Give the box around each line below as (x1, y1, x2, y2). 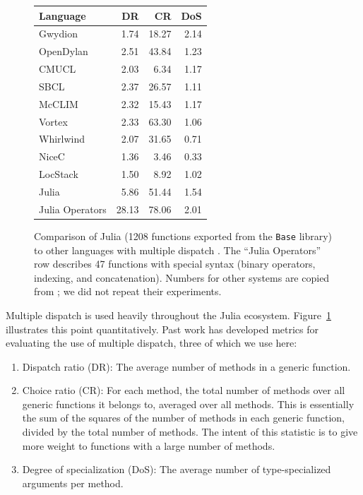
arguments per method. (22, 475, 124, 490)
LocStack (39, 167, 78, 181)
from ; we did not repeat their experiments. (34, 284, 222, 299)
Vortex (39, 114, 68, 129)
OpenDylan (39, 44, 88, 59)
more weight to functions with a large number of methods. (22, 438, 275, 453)
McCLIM (39, 96, 78, 111)
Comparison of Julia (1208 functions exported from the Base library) (34, 228, 333, 243)
